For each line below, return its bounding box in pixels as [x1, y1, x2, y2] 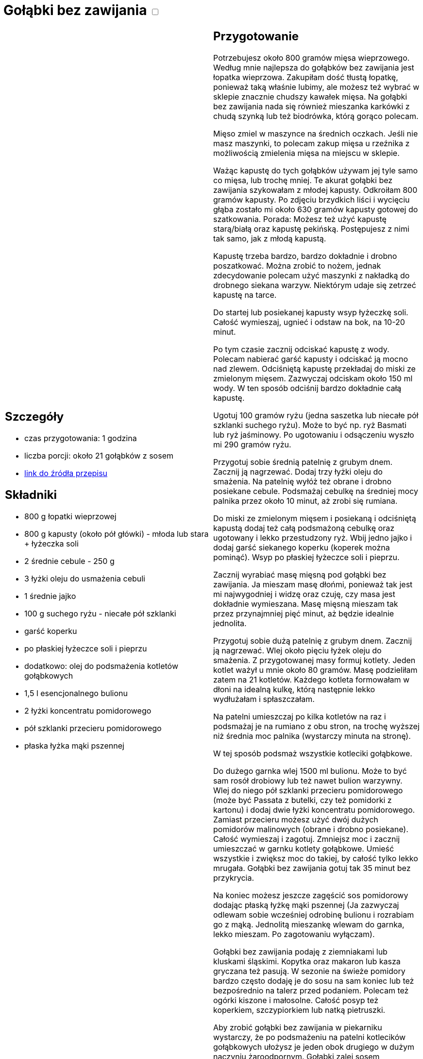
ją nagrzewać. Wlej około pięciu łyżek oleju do [213, 645, 382, 655]
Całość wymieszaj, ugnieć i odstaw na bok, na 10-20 [213, 317, 405, 327]
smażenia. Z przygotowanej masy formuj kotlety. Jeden [213, 655, 416, 665]
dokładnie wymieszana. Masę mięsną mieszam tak [213, 598, 398, 609]
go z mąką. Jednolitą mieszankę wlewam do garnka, [213, 919, 405, 929]
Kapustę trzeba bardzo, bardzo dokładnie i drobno [213, 251, 397, 261]
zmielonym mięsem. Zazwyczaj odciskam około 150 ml [213, 373, 413, 383]
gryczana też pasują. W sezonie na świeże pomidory [213, 966, 406, 976]
